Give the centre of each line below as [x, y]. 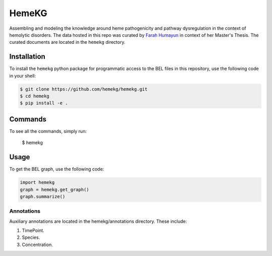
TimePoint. [33, 231]
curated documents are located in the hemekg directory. [67, 42]
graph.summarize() [43, 196]
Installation [27, 57]
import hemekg [37, 182]
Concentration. [37, 244]
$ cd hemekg [35, 96]
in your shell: [23, 76]
